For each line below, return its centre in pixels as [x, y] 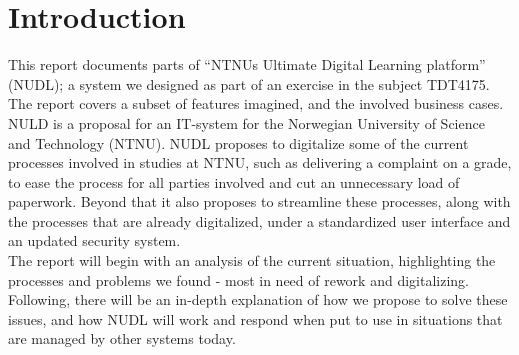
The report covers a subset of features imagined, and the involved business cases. [256, 103]
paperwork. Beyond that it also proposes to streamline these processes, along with [259, 201]
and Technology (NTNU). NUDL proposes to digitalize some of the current [238, 142]
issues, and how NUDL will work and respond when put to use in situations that [255, 318]
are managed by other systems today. [122, 338]
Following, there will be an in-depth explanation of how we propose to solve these [258, 299]
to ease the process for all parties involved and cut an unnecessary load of [234, 181]
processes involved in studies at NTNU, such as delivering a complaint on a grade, [260, 162]
